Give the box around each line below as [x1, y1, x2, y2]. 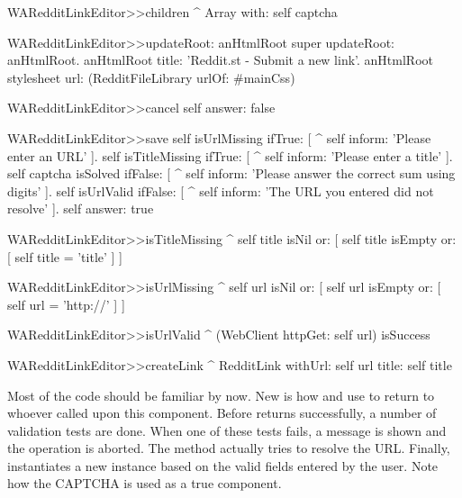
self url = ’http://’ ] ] [7, 294, 125, 313]
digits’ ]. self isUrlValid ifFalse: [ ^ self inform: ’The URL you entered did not [7, 181, 434, 200]
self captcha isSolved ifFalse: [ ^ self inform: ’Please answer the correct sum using [7, 164, 456, 183]
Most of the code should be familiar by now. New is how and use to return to [7, 385, 435, 404]
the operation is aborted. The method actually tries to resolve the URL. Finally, [7, 439, 450, 457]
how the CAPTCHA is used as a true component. [7, 474, 282, 493]
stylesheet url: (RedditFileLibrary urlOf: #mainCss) [7, 68, 295, 86]
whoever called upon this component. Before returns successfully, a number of [7, 403, 437, 422]
